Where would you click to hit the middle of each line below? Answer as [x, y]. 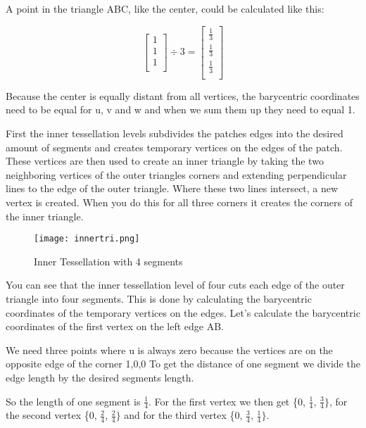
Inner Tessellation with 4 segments [108, 261]
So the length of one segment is [73, 401]
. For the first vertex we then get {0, [227, 401]
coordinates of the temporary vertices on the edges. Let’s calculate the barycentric [183, 312]
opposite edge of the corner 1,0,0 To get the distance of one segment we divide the [183, 364]
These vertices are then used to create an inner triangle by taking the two [165, 161]
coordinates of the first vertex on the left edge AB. [115, 326]
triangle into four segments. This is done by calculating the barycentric [159, 298]
